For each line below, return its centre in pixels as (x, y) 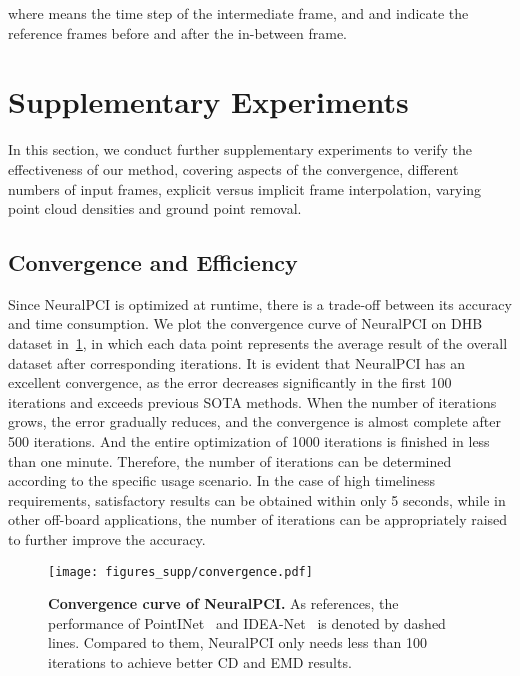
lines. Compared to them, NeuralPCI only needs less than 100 (237, 642)
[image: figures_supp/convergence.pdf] (180, 571)
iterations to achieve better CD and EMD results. (200, 662)
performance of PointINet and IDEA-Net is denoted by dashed (247, 622)
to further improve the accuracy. (107, 539)
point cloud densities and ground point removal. (155, 208)
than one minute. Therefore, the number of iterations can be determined (230, 460)
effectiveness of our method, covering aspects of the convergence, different (233, 168)
